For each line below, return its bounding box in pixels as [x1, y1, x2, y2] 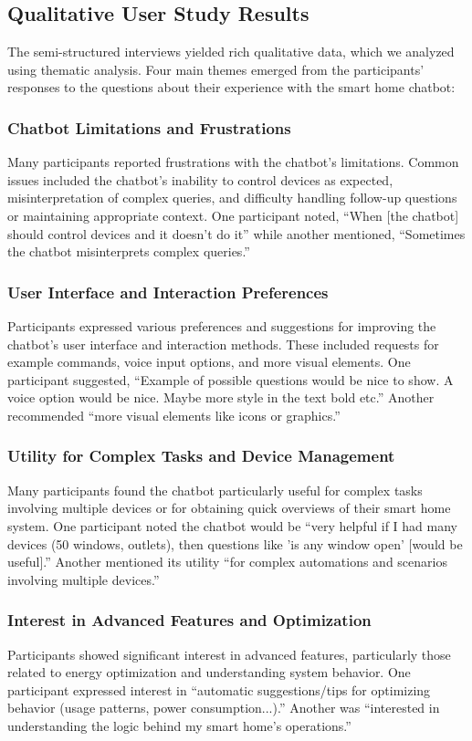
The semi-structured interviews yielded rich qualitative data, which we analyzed [7, 42, 455, 61]
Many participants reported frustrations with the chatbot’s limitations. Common [7, 152, 459, 172]
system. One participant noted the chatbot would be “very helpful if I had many [7, 516, 457, 535]
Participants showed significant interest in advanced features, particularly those [7, 644, 451, 663]
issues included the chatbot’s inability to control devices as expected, [7, 170, 393, 189]
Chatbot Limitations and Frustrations [7, 116, 291, 139]
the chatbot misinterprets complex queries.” [7, 242, 250, 261]
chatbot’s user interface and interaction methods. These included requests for [7, 334, 439, 353]
